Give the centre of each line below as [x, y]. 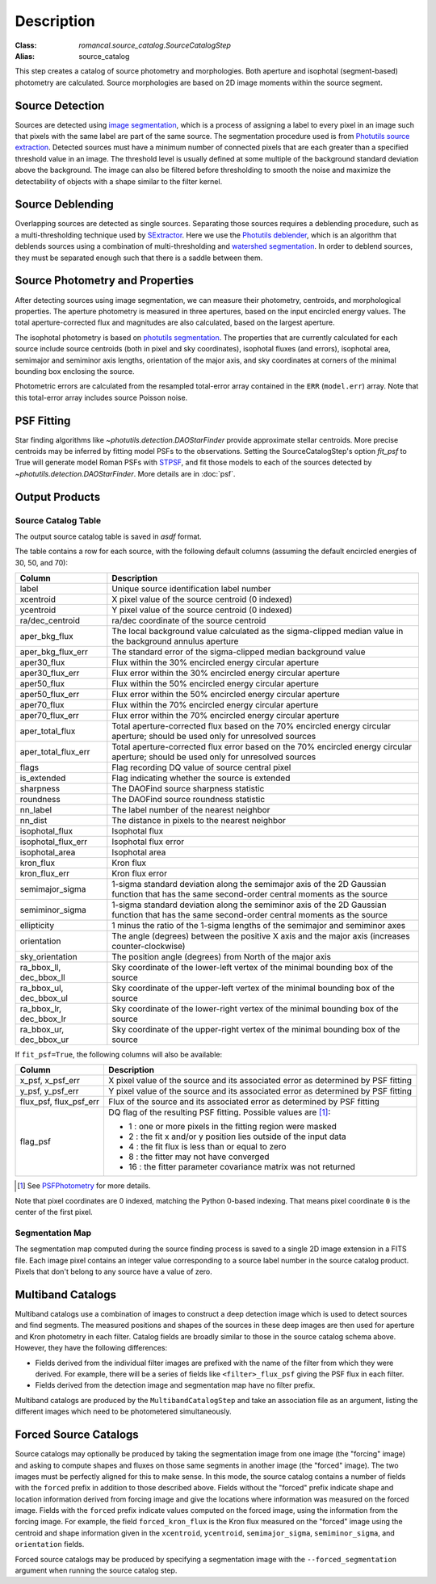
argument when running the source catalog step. [96, 1570]
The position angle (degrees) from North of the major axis [221, 957]
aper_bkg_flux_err [54, 652]
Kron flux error [139, 874]
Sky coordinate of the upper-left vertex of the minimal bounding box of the [253, 988]
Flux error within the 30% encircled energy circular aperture [226, 673]
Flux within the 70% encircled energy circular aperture [215, 705]
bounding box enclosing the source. [75, 371]
